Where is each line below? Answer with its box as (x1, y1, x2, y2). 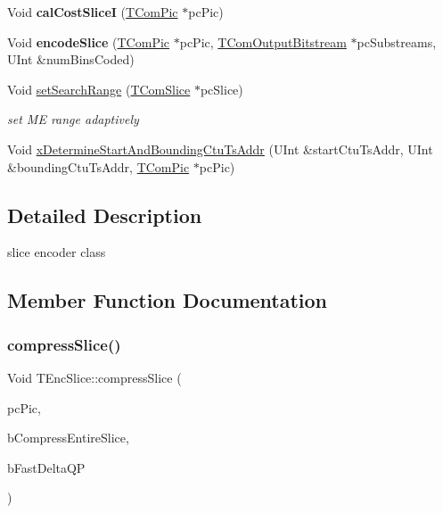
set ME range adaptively (7, 110, 139, 128)
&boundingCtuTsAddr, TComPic (7, 157, 190, 176)
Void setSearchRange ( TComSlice (7, 79, 191, 98)
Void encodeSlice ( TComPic (7, 32, 170, 51)
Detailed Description (7, 201, 202, 228)
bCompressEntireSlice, (7, 428, 129, 447)
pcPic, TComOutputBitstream (179, 32, 347, 51)
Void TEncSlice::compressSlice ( (7, 368, 182, 386)
